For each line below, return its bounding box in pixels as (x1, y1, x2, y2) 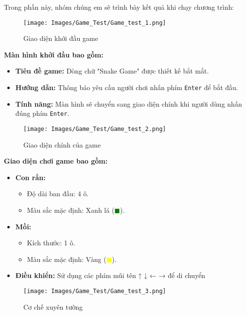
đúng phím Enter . (15, 108, 70, 118)
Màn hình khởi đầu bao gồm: (4, 49, 104, 59)
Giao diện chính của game (23, 139, 101, 149)
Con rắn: (15, 172, 46, 182)
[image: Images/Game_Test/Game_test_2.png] (23, 125, 166, 132)
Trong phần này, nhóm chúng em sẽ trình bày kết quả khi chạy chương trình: (4, 2, 234, 12)
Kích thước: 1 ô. (27, 238, 75, 248)
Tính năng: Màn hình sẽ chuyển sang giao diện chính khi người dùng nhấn (15, 98, 242, 109)
